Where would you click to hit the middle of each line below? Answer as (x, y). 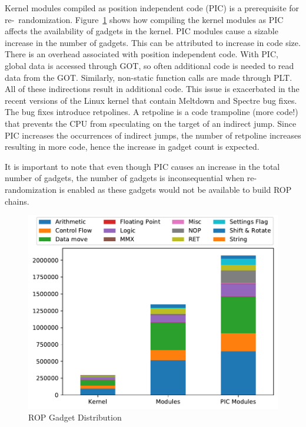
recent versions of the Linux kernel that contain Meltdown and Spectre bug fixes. (151, 100)
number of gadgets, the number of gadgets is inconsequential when (125, 178)
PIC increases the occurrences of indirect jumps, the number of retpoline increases (153, 135)
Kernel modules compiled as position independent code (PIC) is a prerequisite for (152, 8)
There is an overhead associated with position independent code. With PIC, (142, 54)
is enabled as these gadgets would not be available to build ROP (175, 189)
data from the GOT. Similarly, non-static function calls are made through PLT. (149, 77)
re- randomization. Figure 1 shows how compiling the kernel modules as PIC (144, 19)
